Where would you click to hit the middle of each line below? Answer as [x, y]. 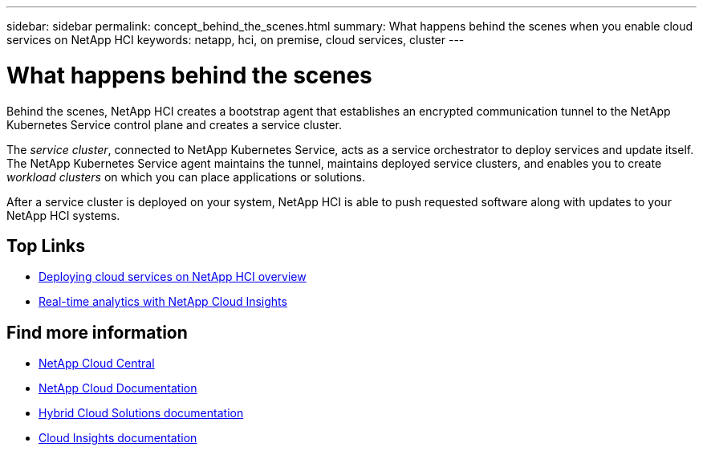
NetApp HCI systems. [63, 215]
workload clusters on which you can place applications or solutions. [186, 177]
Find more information [97, 332]
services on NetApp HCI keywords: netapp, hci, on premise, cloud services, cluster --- [236, 40]
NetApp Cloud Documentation [118, 388]
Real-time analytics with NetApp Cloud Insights [163, 302]
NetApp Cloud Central [97, 364]
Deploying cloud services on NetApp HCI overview [173, 277]
